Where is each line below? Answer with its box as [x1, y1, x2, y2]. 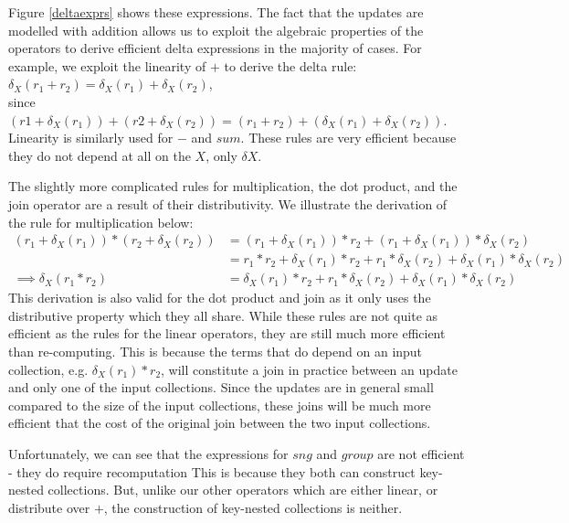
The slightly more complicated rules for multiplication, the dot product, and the [8, 176, 458, 196]
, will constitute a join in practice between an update [161, 359, 458, 379]
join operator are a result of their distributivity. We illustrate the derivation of [8, 194, 448, 213]
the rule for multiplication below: [8, 212, 194, 231]
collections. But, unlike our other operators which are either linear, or [47, 480, 438, 499]
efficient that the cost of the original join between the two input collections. [8, 413, 431, 432]
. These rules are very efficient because [240, 128, 457, 147]
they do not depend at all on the [8, 145, 191, 165]
